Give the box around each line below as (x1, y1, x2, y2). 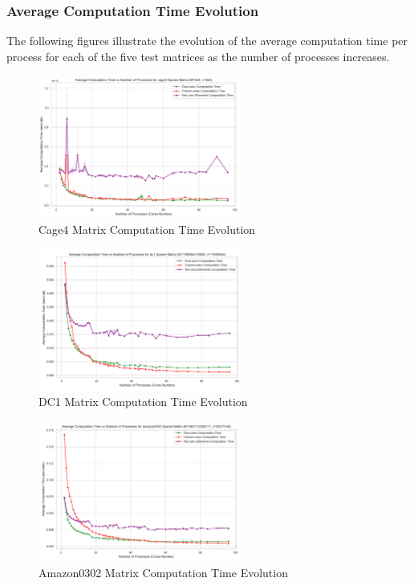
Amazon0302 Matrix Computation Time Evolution (39, 563, 288, 580)
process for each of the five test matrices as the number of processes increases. (6, 47, 390, 64)
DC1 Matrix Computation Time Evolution (39, 393, 248, 410)
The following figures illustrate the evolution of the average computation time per (6, 32, 408, 49)
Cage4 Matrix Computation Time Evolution (39, 221, 256, 238)
